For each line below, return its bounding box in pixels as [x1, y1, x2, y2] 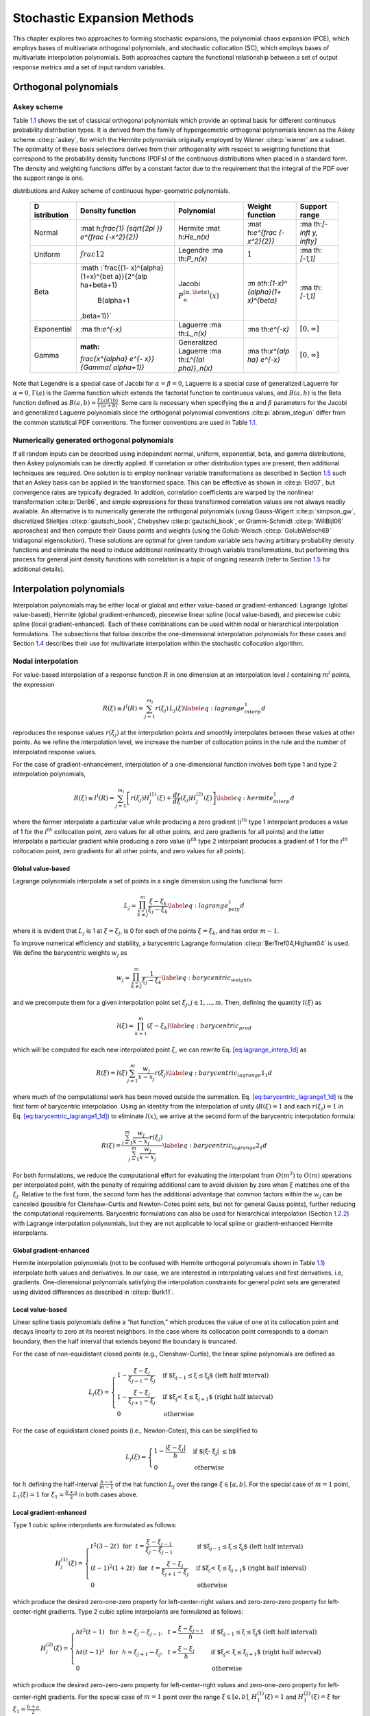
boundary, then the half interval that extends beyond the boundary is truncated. [12, 1337, 238, 1345]
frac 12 [79, 249, 105, 259]
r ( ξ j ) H [130, 793, 150, 803]
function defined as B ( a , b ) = [12, 398, 97, 406]
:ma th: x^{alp [247, 347, 290, 356]
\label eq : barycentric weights [161, 973, 253, 983]
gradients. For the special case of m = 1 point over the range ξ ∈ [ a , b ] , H [48, 1693, 258, 1701]
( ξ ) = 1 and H [264, 1693, 304, 1701]
